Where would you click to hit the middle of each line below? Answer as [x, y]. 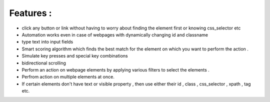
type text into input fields [47, 42]
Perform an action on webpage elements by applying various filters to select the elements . [115, 69]
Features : [30, 13]
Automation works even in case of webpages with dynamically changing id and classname [115, 34]
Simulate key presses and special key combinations [75, 56]
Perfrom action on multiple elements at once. [68, 77]
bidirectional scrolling [44, 63]
